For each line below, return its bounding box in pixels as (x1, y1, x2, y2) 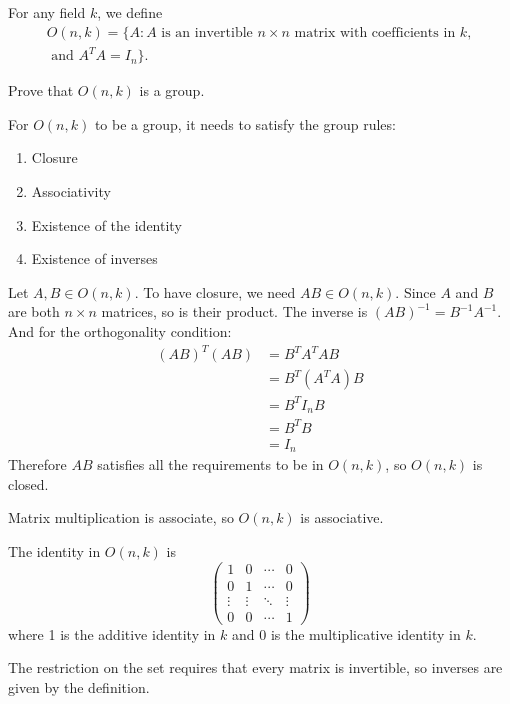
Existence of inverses (31, 248, 158, 269)
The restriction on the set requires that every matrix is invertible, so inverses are (8, 657, 503, 678)
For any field (8, 2, 86, 22)
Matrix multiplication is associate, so (8, 507, 234, 528)
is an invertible (161, 25, 253, 40)
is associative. (300, 507, 384, 528)
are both (8, 301, 60, 322)
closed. (8, 473, 49, 494)
